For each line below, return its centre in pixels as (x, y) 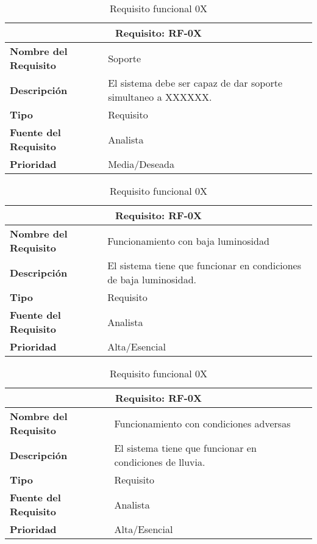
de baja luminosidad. (152, 279)
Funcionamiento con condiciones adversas (202, 423)
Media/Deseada (141, 164)
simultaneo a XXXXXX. (160, 97)
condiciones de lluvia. (160, 462)
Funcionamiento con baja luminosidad (188, 241)
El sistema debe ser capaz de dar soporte (195, 83)
